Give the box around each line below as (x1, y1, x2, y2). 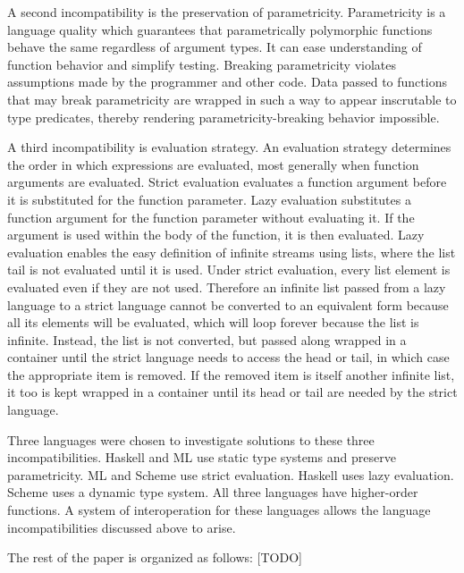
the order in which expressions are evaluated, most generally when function (7, 155, 419, 173)
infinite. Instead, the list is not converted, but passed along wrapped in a (7, 330, 407, 349)
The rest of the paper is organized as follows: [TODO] (7, 548, 302, 567)
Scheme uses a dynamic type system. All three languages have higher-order (7, 483, 418, 501)
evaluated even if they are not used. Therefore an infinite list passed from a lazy (7, 277, 446, 296)
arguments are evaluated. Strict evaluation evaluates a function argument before (7, 173, 447, 191)
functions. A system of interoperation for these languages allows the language (7, 501, 431, 519)
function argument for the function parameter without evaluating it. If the (7, 207, 415, 226)
